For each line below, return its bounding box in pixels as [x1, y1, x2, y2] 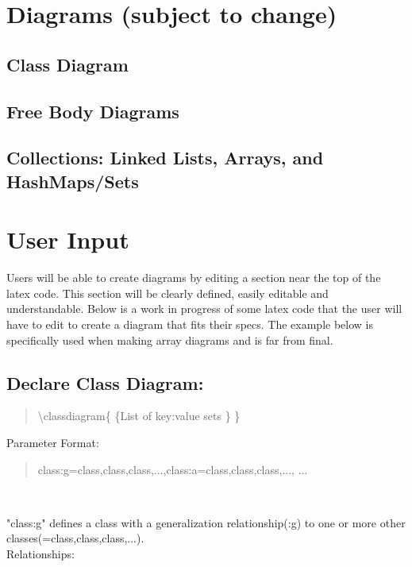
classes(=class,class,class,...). [6, 530, 144, 546]
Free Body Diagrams [6, 98, 179, 123]
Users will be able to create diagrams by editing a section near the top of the [6, 269, 381, 286]
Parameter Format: [6, 434, 99, 450]
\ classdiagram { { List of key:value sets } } [37, 407, 241, 424]
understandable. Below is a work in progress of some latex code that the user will [6, 300, 402, 317]
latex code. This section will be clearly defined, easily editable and [6, 284, 329, 301]
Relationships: [6, 545, 75, 561]
